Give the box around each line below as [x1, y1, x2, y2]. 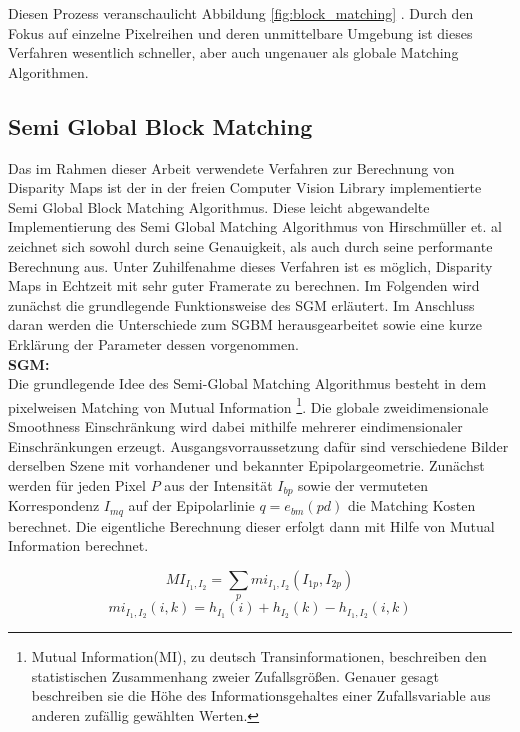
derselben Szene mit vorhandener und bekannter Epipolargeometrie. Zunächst [8, 455, 485, 476]
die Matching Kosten [347, 495, 476, 516]
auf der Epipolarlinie [128, 495, 255, 516]
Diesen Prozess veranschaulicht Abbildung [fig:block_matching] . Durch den [8, 3, 474, 23]
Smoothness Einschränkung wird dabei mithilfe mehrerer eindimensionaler [8, 415, 463, 436]
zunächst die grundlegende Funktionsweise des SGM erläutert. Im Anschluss [8, 294, 475, 315]
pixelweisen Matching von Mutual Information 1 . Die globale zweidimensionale [8, 393, 489, 417]
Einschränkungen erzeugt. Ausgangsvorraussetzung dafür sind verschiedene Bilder [8, 435, 509, 456]
